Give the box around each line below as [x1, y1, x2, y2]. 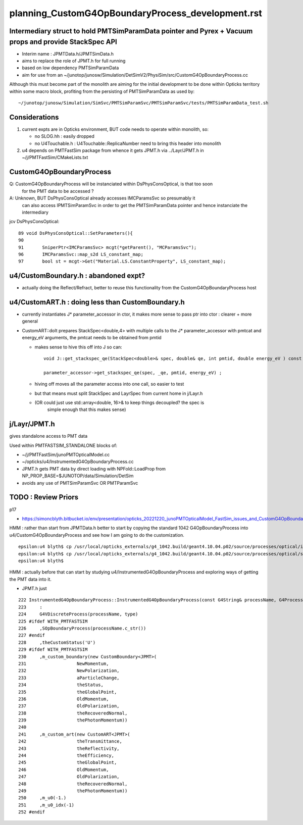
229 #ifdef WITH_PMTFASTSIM [18, 647, 88, 652]
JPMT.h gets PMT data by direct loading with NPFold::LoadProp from [22, 466, 166, 472]
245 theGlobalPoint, [18, 760, 117, 765]
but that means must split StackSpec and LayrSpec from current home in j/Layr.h [34, 390, 203, 396]
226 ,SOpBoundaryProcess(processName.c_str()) [18, 626, 146, 631]
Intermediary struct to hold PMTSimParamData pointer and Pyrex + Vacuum [9, 27, 253, 35]
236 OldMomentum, [18, 696, 109, 702]
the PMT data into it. [9, 576, 52, 582]
